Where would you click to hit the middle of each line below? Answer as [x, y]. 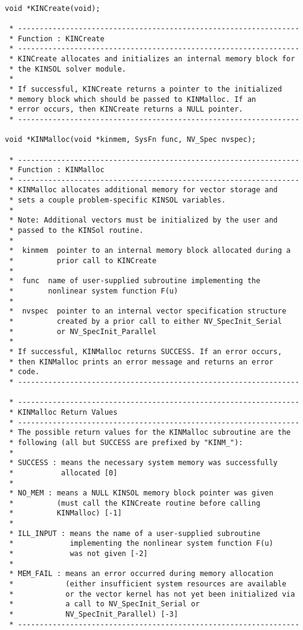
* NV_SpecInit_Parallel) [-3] [94, 615]
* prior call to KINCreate [83, 261]
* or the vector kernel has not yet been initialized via [152, 594]
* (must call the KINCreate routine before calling [135, 503]
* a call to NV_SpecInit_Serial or [105, 604]
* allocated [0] [64, 473]
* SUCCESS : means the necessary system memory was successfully [144, 463]
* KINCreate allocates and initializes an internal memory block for [152, 59]
